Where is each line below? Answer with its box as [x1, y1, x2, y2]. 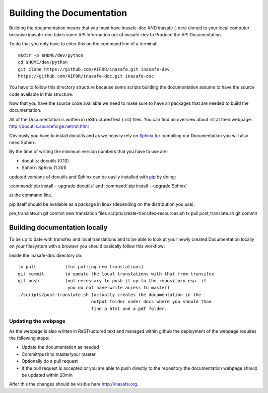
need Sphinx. [9, 140, 37, 146]
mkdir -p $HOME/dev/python [18, 52, 84, 58]
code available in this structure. [9, 91, 73, 97]
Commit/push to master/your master [21, 351, 96, 357]
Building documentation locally [9, 223, 108, 232]
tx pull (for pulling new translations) [18, 264, 144, 270]
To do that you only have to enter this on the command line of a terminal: [9, 41, 158, 47]
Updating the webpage [9, 318, 66, 325]
